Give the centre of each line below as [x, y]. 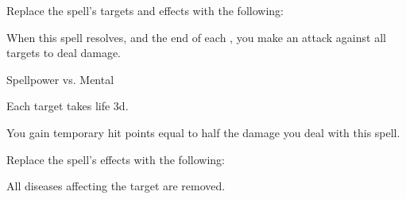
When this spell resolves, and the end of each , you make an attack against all [196, 37]
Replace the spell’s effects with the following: [116, 159]
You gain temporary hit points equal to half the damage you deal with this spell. [203, 132]
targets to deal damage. [64, 53]
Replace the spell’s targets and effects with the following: [145, 10]
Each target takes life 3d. [68, 106]
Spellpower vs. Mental [60, 79]
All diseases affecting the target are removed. [116, 186]
